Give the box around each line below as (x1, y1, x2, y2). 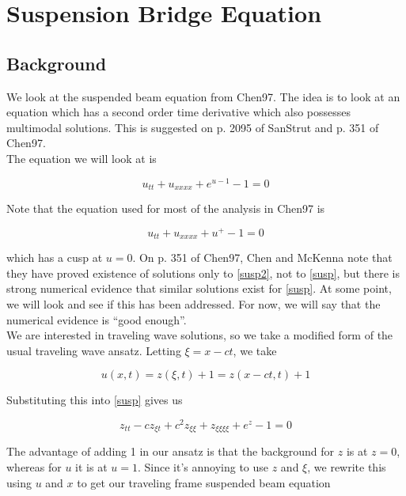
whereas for (6, 459, 62, 475)
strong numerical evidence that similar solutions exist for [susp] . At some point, (6, 280, 392, 297)
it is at (75, 459, 108, 475)
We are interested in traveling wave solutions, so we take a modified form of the (6, 327, 393, 343)
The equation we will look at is (6, 150, 157, 166)
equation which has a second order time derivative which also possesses (6, 104, 351, 120)
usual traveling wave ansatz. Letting (6, 342, 181, 358)
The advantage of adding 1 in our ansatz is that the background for (6, 443, 335, 460)
